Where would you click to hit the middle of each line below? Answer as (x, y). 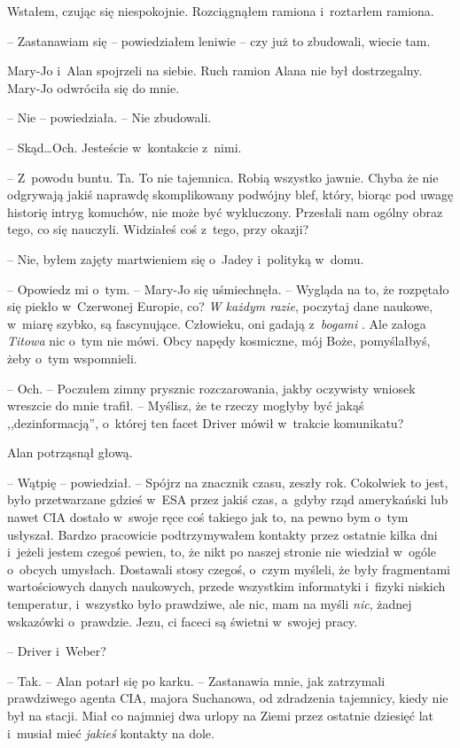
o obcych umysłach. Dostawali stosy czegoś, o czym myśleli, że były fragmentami (229, 569)
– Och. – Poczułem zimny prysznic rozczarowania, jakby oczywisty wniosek (211, 388)
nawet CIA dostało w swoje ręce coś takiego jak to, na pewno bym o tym (208, 517)
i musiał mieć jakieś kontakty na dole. (111, 732)
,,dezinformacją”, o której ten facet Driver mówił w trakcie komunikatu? (206, 422)
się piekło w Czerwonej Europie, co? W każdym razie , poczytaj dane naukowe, (220, 306)
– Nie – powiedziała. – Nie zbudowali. (109, 117)
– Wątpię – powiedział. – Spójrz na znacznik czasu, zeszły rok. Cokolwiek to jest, (228, 482)
